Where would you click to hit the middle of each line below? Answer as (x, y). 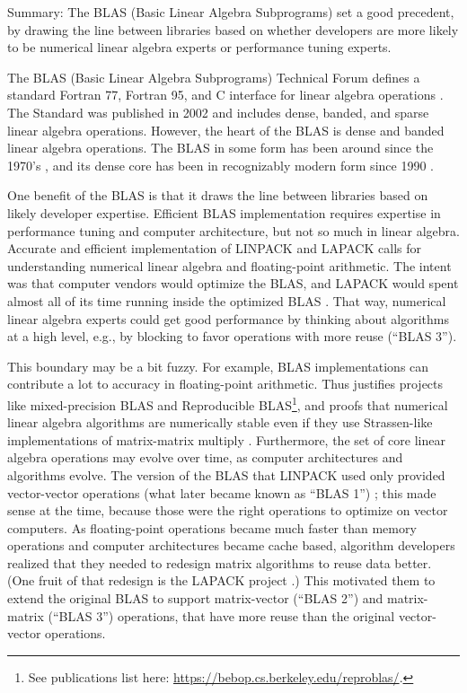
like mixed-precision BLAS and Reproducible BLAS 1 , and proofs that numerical (228, 403)
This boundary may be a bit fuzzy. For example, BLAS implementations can (218, 366)
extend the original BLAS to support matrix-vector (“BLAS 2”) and (195, 598)
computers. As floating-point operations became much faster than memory (212, 527)
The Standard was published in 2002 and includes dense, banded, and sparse (218, 112)
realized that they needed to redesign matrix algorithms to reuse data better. (220, 562)
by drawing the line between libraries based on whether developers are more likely (233, 29)
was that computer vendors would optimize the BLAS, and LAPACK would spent (233, 283)
